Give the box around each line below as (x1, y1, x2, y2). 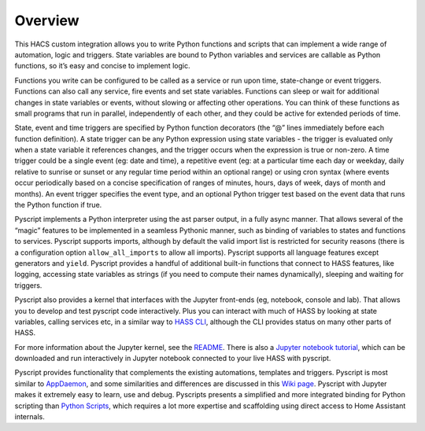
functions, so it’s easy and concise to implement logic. (14, 61, 190, 71)
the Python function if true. (14, 201, 102, 210)
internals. (14, 412, 45, 422)
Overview (14, 12, 79, 29)
